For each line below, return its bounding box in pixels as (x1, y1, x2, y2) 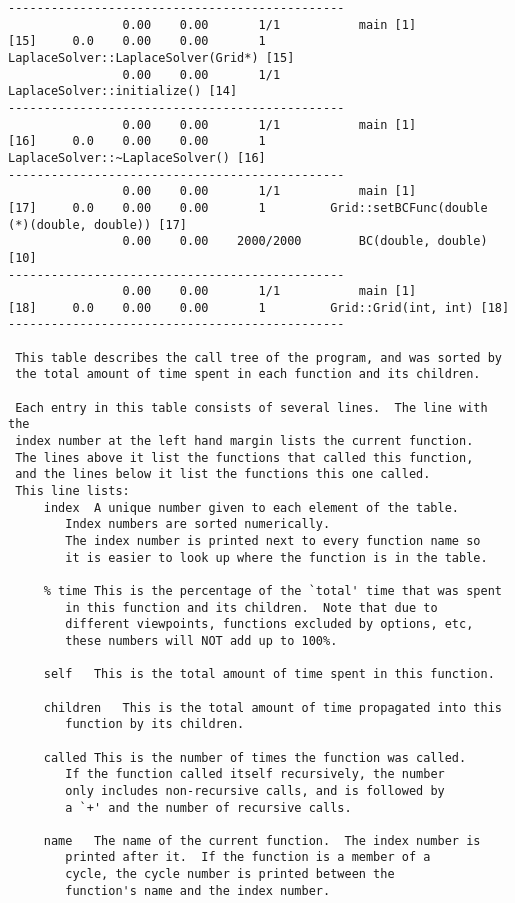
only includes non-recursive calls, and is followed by (65, 783, 445, 798)
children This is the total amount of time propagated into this (43, 700, 502, 715)
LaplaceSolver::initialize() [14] (8, 84, 238, 99)
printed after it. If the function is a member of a (65, 850, 431, 865)
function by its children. (65, 717, 245, 732)
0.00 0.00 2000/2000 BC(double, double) (122, 234, 488, 249)
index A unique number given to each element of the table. (43, 500, 460, 515)
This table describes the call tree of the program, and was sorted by (15, 350, 502, 365)
